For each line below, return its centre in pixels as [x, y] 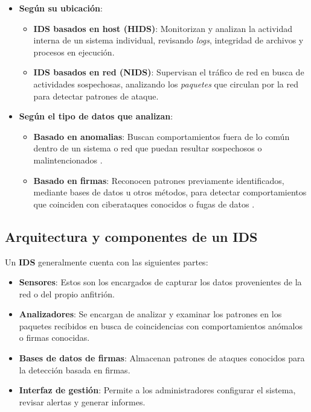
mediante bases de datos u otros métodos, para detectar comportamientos [170, 192]
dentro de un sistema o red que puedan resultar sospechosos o [148, 148]
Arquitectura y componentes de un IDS [131, 236]
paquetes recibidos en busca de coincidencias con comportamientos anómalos [161, 325]
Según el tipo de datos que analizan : [96, 116]
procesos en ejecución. [74, 52]
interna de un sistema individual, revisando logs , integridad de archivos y [168, 40]
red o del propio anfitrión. [67, 293]
